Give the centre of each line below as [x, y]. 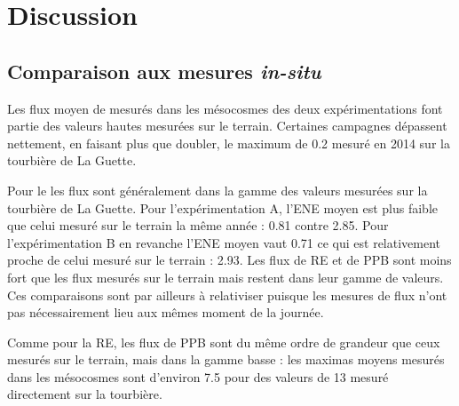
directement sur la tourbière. [85, 394]
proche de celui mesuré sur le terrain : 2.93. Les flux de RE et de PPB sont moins [229, 260]
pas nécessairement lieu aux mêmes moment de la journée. [166, 312]
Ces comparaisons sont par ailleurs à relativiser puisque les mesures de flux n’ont [227, 295]
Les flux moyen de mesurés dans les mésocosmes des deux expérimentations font [225, 108]
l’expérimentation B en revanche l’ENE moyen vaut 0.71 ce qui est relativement [224, 242]
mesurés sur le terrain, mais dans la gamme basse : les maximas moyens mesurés [226, 359]
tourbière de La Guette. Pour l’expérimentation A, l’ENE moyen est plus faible [222, 207]
